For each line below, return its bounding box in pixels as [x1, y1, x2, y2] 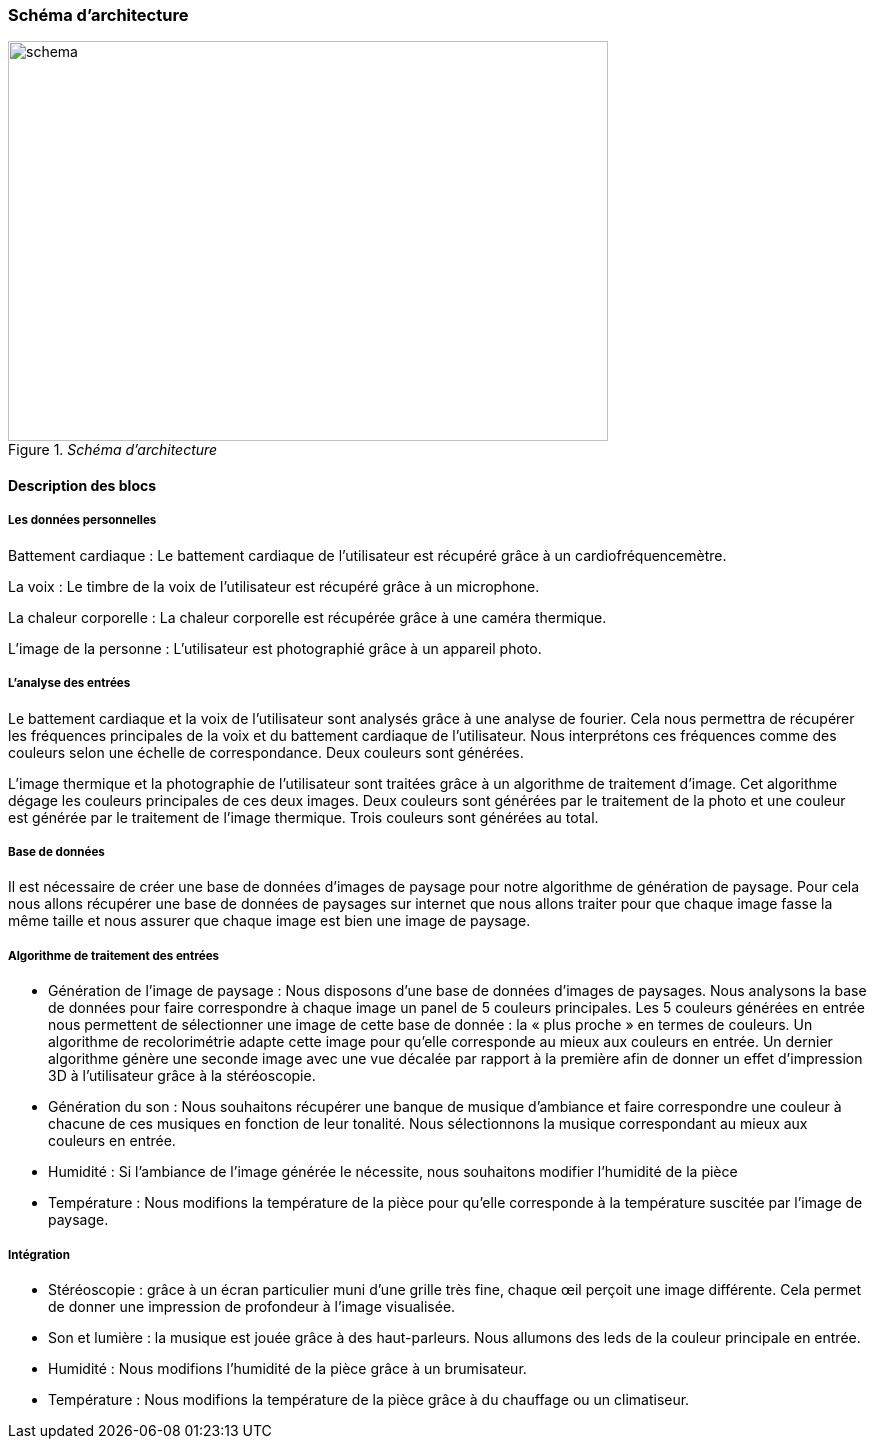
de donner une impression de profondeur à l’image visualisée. [48, 1297, 456, 1315]
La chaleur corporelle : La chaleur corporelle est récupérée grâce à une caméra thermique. [8, 608, 607, 626]
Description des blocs [8, 476, 157, 494]
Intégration [8, 1247, 70, 1262]
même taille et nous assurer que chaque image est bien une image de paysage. [8, 912, 531, 930]
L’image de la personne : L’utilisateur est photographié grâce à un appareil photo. [8, 639, 542, 657]
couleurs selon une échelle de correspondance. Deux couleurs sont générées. [8, 743, 524, 761]
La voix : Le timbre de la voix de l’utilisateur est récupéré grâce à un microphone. [8, 577, 540, 595]
